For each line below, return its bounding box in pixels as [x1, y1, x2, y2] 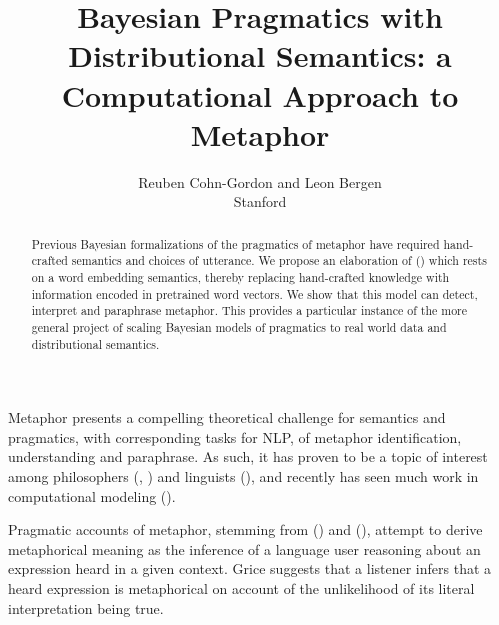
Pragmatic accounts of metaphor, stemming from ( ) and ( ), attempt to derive [8, 519, 483, 540]
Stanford [233, 191, 287, 212]
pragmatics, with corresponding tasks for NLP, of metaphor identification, [8, 426, 462, 447]
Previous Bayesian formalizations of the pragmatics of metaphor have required [31, 235, 440, 252]
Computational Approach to [61, 74, 459, 115]
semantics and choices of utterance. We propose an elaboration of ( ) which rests [71, 252, 487, 269]
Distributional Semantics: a [68, 35, 452, 76]
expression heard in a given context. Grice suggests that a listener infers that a [8, 558, 492, 579]
